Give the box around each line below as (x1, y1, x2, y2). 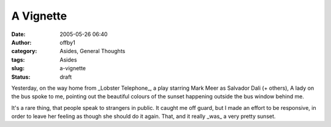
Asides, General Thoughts (59, 48, 126, 55)
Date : (11, 31, 26, 38)
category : (11, 48, 37, 55)
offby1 (59, 38, 76, 46)
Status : (11, 73, 31, 81)
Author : (11, 38, 32, 46)
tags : (11, 56, 25, 64)
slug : (11, 65, 25, 72)
